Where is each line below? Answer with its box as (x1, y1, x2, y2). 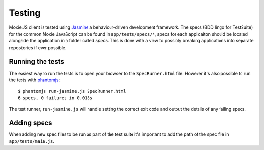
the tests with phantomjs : (9, 77, 60, 83)
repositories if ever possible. (9, 44, 66, 51)
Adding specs (9, 119, 52, 127)
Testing (9, 7, 41, 18)
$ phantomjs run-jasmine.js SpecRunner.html (18, 88, 127, 94)
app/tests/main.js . (9, 138, 55, 144)
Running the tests (9, 57, 65, 66)
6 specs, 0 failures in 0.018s (18, 95, 93, 101)
